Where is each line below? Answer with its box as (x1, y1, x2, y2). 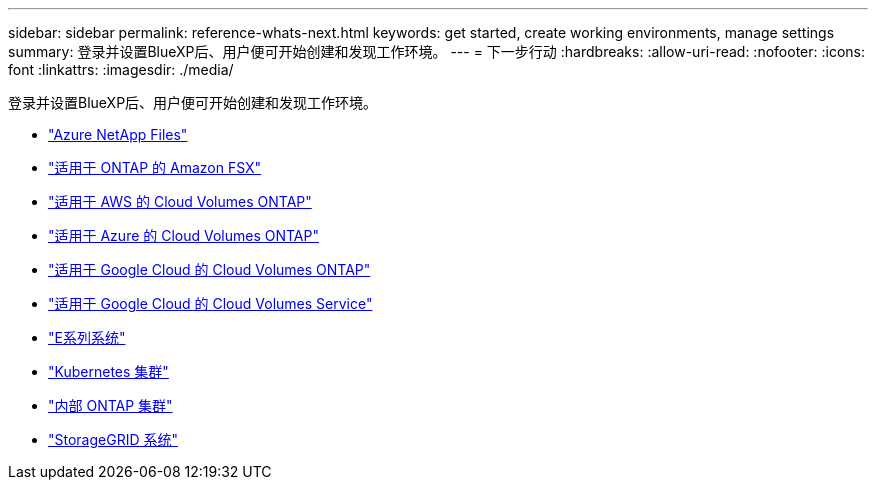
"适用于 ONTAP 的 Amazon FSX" (48, 159, 262, 176)
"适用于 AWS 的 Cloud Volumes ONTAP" (48, 193, 312, 210)
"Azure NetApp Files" (48, 126, 188, 143)
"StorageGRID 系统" (48, 431, 178, 448)
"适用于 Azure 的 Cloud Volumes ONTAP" (48, 227, 319, 244)
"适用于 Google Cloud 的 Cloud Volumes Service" (48, 295, 373, 312)
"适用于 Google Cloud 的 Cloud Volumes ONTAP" (48, 261, 371, 278)
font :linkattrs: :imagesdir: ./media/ (8, 61, 234, 78)
